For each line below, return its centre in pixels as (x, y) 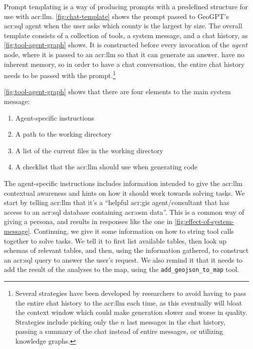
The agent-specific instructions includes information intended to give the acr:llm (123, 183)
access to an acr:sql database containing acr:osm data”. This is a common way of (124, 212)
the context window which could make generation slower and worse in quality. (131, 312)
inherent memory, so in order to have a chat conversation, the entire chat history (124, 64)
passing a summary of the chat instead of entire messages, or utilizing (119, 331)
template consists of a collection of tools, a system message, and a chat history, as (126, 35)
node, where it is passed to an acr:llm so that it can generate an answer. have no (124, 54)
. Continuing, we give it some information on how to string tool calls (132, 231)
